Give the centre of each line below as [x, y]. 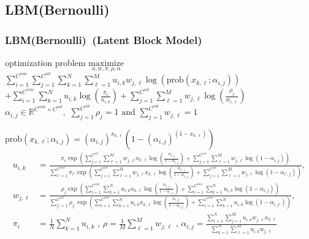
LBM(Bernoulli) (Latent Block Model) [104, 39]
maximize [106, 64]
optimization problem [45, 62]
